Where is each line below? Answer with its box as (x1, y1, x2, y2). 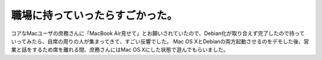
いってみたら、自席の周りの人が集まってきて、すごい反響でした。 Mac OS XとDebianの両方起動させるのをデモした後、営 (11, 37, 309, 45)
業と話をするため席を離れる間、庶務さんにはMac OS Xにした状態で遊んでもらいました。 (11, 46, 229, 53)
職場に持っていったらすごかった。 (11, 9, 178, 22)
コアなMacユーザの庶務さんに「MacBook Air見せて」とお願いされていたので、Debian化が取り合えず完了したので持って (11, 30, 305, 37)
